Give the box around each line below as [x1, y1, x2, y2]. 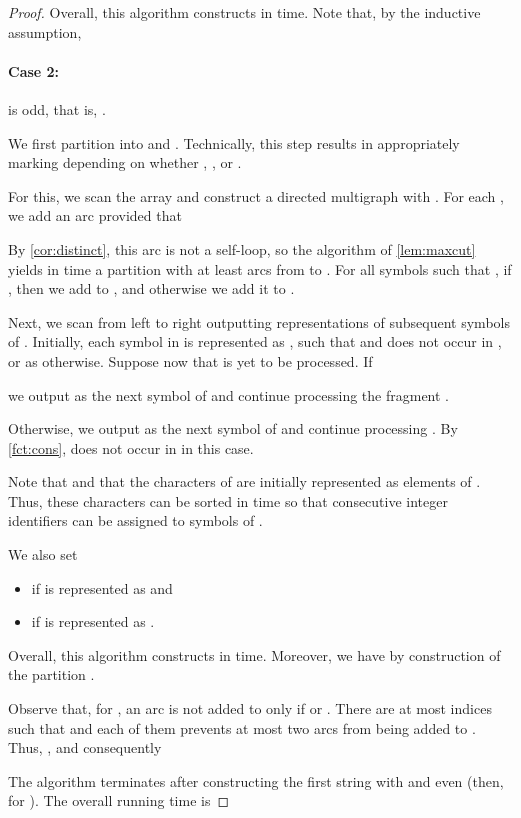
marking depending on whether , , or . [8, 152, 242, 173]
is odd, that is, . [8, 98, 106, 119]
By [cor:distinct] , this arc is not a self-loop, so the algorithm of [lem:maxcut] [8, 238, 476, 259]
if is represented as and [31, 577, 173, 598]
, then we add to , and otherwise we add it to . [8, 278, 295, 299]
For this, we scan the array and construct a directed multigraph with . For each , [8, 185, 504, 206]
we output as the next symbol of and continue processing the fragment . [8, 384, 449, 405]
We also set [8, 544, 78, 565]
